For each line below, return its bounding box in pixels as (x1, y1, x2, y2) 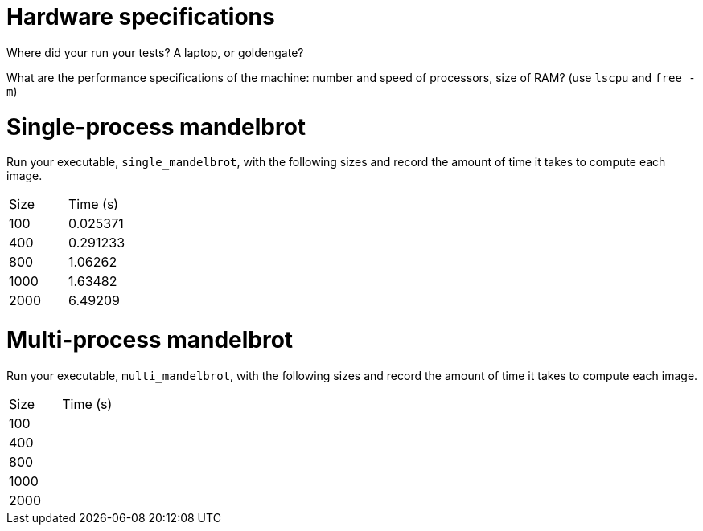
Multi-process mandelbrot (6, 326, 294, 353)
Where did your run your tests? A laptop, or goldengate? (6, 45, 304, 59)
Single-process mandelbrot (6, 112, 306, 141)
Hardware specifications (6, 3, 275, 31)
